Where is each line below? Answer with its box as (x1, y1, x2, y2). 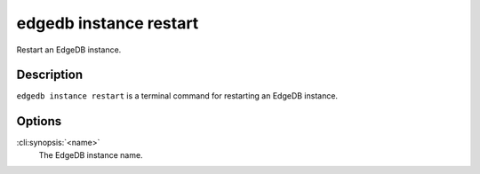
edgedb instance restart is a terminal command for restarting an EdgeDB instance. (16, 91, 338, 101)
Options (16, 114, 62, 129)
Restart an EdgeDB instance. (16, 44, 122, 55)
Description (16, 67, 84, 83)
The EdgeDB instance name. (38, 149, 143, 160)
